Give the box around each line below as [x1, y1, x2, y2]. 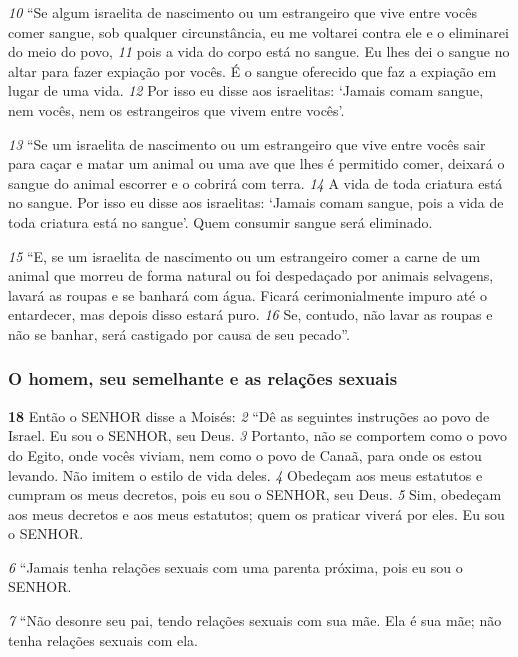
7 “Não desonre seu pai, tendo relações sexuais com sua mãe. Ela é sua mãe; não [8, 610, 502, 631]
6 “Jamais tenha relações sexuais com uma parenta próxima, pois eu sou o [8, 556, 463, 577]
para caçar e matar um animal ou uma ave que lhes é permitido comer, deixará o [8, 153, 505, 174]
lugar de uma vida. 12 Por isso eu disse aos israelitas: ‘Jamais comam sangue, [8, 80, 484, 101]
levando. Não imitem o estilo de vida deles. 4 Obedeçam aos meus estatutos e [8, 464, 483, 485]
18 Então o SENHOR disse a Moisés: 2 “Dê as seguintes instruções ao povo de [8, 405, 490, 426]
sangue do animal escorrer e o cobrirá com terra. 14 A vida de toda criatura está [8, 172, 503, 193]
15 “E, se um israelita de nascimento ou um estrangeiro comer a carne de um [8, 245, 481, 266]
